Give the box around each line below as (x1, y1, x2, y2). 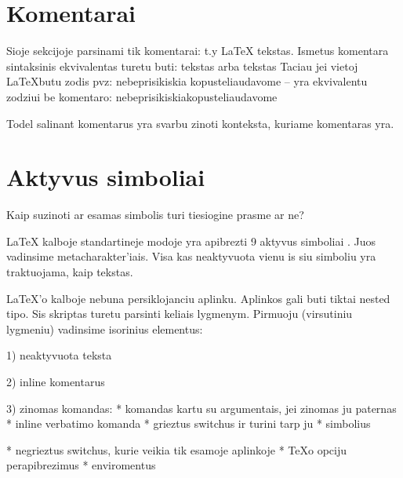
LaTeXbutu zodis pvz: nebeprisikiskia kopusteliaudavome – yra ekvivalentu (6, 73, 368, 89)
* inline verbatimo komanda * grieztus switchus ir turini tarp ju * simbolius (6, 415, 371, 432)
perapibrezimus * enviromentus (6, 457, 156, 473)
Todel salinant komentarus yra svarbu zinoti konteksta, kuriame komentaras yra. (6, 115, 394, 131)
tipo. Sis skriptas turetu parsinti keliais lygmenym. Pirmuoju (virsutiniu (6, 305, 353, 322)
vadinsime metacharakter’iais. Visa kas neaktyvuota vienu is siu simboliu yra (6, 248, 376, 265)
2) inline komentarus (6, 373, 105, 389)
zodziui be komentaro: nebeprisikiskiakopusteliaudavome (6, 88, 278, 104)
